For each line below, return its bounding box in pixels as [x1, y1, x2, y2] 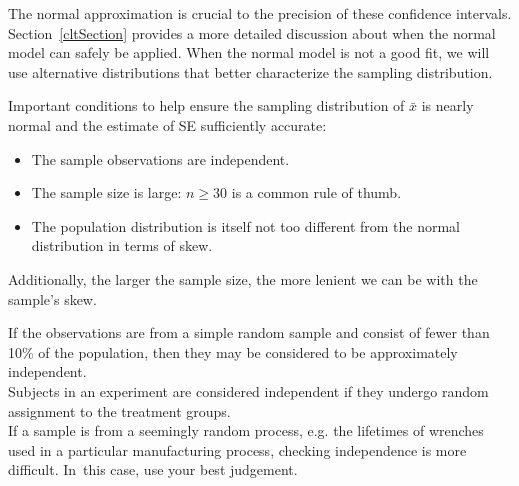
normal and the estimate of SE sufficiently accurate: [8, 114, 327, 135]
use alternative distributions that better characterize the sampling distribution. [8, 61, 493, 82]
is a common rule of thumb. [231, 182, 402, 203]
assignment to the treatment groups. [8, 400, 231, 421]
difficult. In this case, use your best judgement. [8, 459, 298, 480]
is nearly [421, 95, 474, 116]
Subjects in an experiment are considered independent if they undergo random [8, 380, 489, 401]
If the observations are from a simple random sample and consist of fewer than [8, 322, 490, 343]
